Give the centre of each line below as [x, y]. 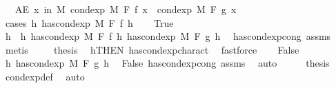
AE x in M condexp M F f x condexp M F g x [126, 9]
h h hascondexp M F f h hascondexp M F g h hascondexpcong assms [168, 36]
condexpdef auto [45, 76]
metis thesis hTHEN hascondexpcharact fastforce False [152, 49]
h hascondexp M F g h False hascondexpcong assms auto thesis [167, 63]
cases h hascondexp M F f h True [89, 22]
